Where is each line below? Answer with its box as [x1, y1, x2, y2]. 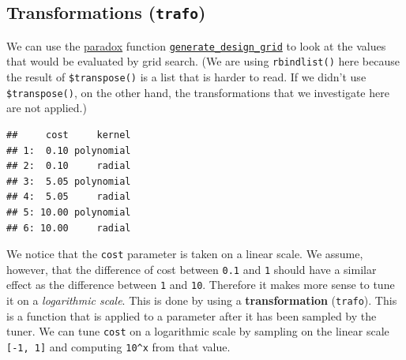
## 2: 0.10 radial [6, 160, 131, 172]
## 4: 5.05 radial [6, 191, 131, 203]
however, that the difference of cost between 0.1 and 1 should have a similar [6, 261, 377, 277]
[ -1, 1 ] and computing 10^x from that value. [6, 339, 231, 355]
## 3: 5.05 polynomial [6, 175, 131, 187]
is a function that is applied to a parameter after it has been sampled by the [6, 307, 377, 324]
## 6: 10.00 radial [6, 222, 131, 234]
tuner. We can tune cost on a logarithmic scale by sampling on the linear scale [6, 323, 389, 339]
